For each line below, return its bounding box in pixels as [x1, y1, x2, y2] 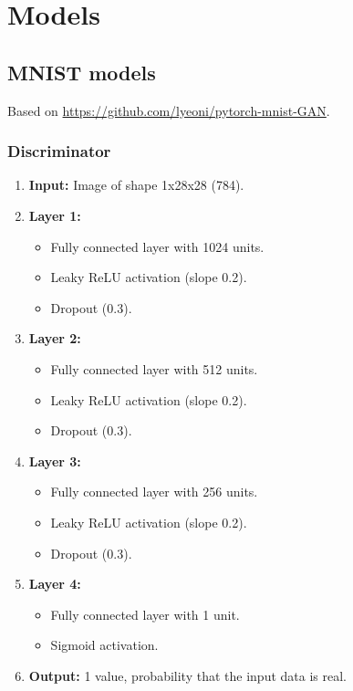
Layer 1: [28, 205, 81, 225]
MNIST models [7, 58, 156, 86]
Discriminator [7, 140, 111, 162]
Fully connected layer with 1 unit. [50, 604, 240, 623]
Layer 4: [28, 574, 81, 593]
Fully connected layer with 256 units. [50, 482, 258, 501]
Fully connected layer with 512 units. [50, 359, 258, 378]
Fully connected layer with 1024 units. [50, 236, 265, 256]
